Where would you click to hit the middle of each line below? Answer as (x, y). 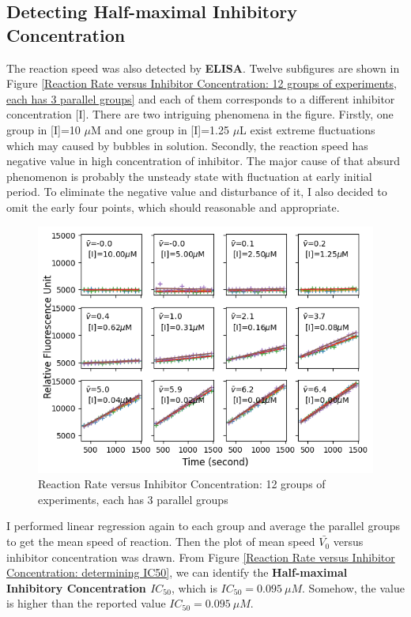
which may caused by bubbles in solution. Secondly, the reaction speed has (187, 145)
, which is (194, 587)
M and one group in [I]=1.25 (160, 129)
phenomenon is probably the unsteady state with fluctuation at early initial (189, 176)
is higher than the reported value (86, 603)
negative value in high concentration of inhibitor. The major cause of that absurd (204, 161)
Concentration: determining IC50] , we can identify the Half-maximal (177, 572)
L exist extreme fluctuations (307, 129)
